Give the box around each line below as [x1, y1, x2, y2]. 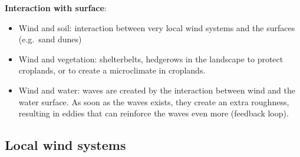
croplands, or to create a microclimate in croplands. [18, 64, 206, 76]
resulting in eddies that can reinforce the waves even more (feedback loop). [18, 107, 289, 119]
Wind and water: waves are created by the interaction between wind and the [18, 83, 296, 96]
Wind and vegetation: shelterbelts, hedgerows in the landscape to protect [18, 52, 283, 65]
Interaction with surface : [5, 2, 107, 14]
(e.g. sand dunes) [18, 33, 82, 45]
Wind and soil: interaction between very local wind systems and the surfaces [18, 21, 295, 34]
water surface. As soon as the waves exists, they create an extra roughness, [18, 95, 289, 108]
